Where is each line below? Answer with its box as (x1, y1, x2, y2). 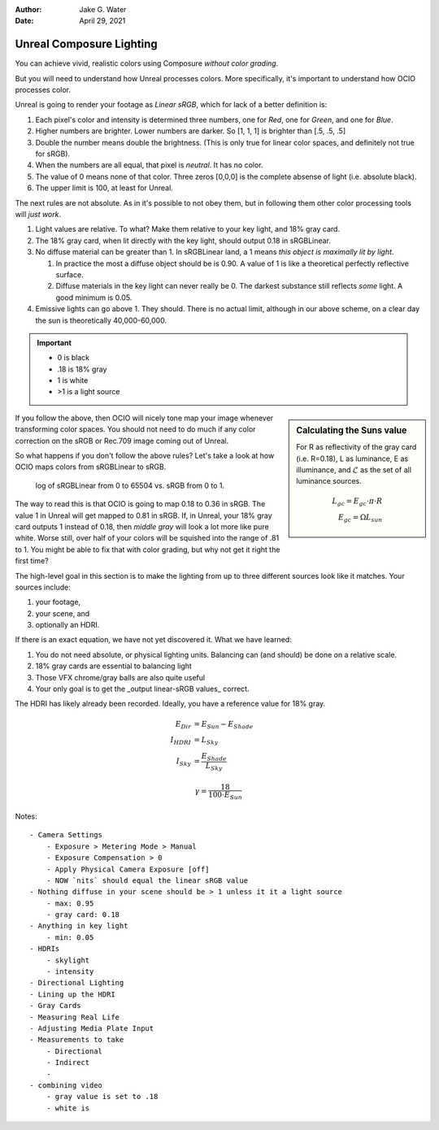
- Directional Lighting (29, 978, 124, 988)
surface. (55, 269, 85, 280)
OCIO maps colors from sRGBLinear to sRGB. (15, 462, 167, 472)
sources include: (15, 582, 71, 592)
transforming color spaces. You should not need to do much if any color (15, 424, 256, 434)
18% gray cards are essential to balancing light (35, 661, 193, 671)
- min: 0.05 (46, 932, 94, 942)
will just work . (15, 209, 62, 219)
